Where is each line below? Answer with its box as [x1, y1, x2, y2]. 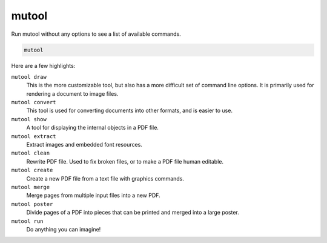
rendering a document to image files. [26, 90, 119, 97]
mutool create [11, 167, 53, 174]
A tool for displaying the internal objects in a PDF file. [26, 124, 159, 131]
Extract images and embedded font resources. [26, 141, 142, 148]
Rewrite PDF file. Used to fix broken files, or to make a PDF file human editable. [26, 158, 224, 165]
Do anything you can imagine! [26, 225, 101, 233]
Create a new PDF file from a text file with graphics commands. [26, 175, 185, 182]
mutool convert [11, 99, 57, 106]
